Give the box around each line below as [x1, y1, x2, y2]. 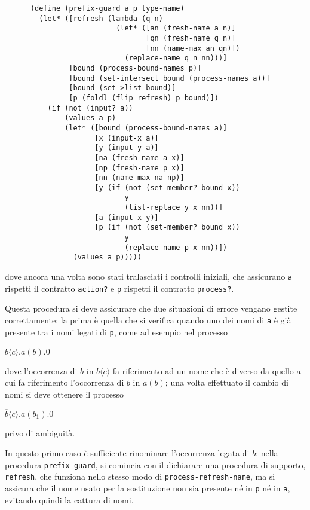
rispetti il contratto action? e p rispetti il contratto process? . [5, 282, 234, 294]
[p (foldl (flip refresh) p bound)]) [69, 93, 219, 102]
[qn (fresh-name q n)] [146, 33, 236, 42]
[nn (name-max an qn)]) [146, 44, 240, 53]
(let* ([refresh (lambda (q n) [39, 14, 163, 23]
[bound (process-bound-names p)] [69, 63, 202, 72]
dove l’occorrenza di [5, 364, 78, 377]
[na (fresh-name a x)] [94, 153, 185, 162]
